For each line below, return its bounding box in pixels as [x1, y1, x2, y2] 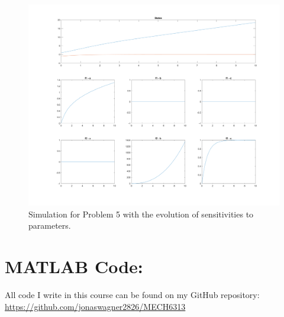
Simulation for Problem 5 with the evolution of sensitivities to [28, 207, 254, 220]
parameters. [28, 219, 71, 232]
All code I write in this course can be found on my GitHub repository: [5, 289, 260, 301]
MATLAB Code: [5, 254, 143, 278]
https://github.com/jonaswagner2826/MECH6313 [5, 300, 186, 312]
